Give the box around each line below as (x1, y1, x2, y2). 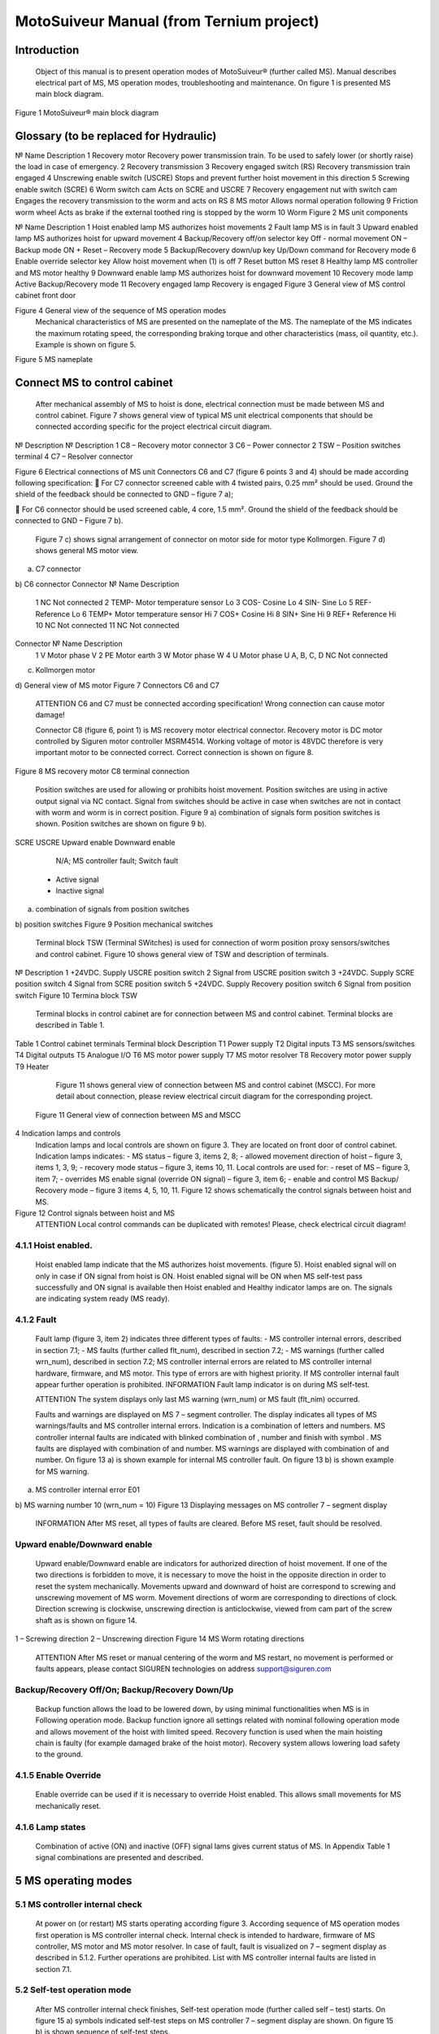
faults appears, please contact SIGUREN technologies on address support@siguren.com (35, 1664, 333, 1674)
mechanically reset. (35, 1800, 102, 1810)
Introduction (15, 43, 80, 57)
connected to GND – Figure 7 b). (15, 516, 124, 526)
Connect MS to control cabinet (15, 376, 174, 390)
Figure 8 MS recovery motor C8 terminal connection (15, 766, 190, 776)
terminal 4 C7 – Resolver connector (15, 452, 133, 461)
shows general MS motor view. (35, 545, 139, 555)
